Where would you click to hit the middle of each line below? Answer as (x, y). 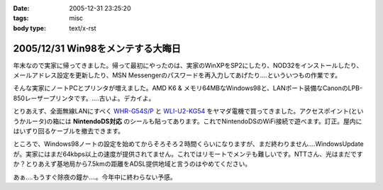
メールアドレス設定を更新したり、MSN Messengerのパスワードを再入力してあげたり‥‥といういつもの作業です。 (177, 75)
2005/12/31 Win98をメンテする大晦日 (97, 49)
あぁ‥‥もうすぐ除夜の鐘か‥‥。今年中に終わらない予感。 (95, 177)
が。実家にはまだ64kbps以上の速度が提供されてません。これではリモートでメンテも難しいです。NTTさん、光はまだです (188, 154)
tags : (21, 18)
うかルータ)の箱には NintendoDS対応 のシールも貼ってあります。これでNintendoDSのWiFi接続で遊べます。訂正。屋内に (188, 121)
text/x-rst (83, 28)
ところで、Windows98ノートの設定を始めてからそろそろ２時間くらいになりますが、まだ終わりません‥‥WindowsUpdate (189, 144)
